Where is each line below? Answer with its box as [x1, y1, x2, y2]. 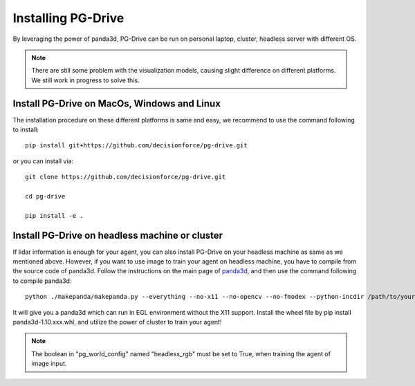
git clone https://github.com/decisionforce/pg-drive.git [25, 173, 226, 181]
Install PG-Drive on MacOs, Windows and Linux [12, 98, 221, 109]
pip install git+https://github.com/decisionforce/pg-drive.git [25, 142, 248, 149]
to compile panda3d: [12, 277, 72, 285]
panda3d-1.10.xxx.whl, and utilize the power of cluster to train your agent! [12, 318, 222, 326]
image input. [31, 360, 67, 368]
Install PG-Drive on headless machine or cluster [12, 229, 223, 241]
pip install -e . [25, 212, 84, 219]
